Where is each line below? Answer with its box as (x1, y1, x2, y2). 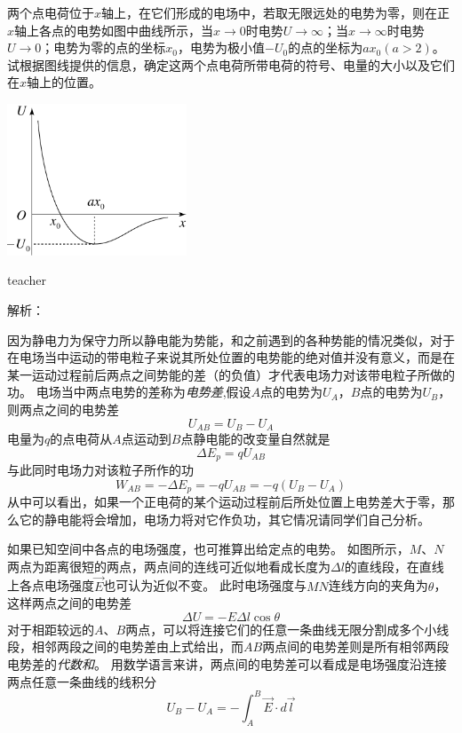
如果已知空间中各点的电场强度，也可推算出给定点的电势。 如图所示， (7, 540, 410, 558)
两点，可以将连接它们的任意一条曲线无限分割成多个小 (125, 619, 437, 638)
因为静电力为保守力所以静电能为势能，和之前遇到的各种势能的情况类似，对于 (7, 330, 455, 349)
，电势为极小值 (178, 38, 265, 57)
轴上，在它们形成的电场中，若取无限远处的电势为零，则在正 (101, 4, 450, 21)
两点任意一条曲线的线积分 (7, 672, 156, 690)
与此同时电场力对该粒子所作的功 (7, 461, 194, 479)
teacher (7, 271, 46, 289)
